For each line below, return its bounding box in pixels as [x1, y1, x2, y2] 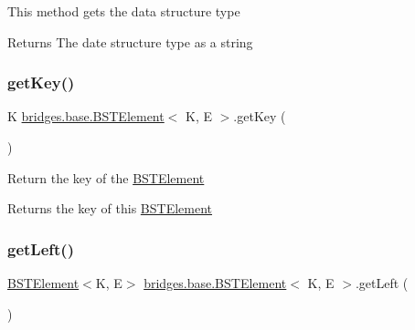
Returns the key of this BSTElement [7, 199, 213, 218]
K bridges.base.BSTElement [7, 107, 165, 126]
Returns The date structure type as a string [7, 32, 253, 51]
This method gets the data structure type [7, 2, 240, 20]
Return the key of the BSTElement [7, 168, 205, 187]
